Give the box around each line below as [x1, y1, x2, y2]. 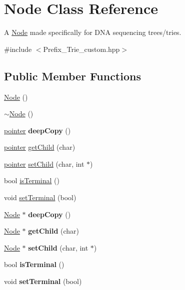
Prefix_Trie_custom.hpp [43, 43, 120, 54]
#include [4, 43, 32, 54]
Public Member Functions [4, 68, 141, 83]
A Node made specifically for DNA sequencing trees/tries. [4, 27, 181, 37]
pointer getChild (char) [4, 142, 75, 152]
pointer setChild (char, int [4, 158, 84, 169]
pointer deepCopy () [4, 125, 71, 135]
